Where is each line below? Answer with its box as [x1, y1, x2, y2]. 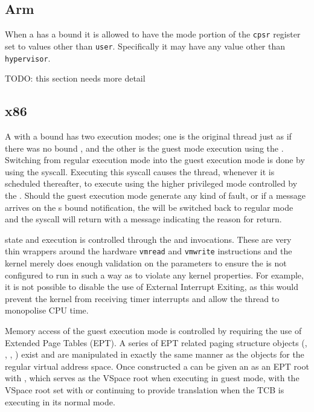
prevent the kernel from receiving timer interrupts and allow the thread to [5, 292, 280, 304]
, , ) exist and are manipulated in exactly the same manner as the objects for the [5, 348, 304, 361]
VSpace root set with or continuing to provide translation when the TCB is [5, 383, 284, 396]
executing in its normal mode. [5, 395, 115, 408]
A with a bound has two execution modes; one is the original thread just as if [5, 129, 292, 142]
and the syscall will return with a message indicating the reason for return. [5, 213, 282, 225]
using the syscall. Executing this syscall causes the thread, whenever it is [5, 165, 275, 178]
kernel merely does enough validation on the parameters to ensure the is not [5, 256, 287, 269]
